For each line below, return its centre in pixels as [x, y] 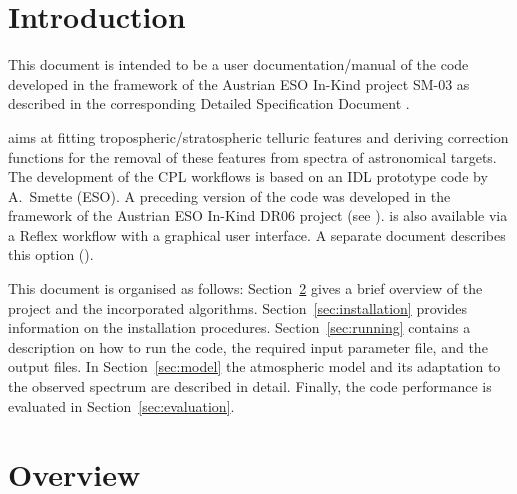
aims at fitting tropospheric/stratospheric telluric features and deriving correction [258, 136]
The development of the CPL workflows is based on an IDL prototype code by [248, 176]
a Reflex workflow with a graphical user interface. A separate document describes [257, 234]
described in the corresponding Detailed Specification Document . [209, 103]
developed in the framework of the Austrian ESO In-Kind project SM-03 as [239, 83]
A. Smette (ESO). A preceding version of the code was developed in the [229, 195]
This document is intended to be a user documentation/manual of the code [238, 64]
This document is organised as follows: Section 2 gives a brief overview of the [245, 288]
